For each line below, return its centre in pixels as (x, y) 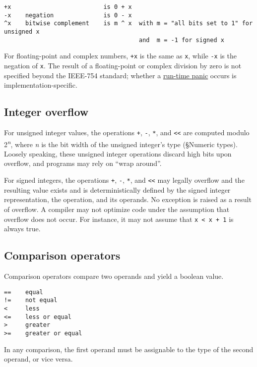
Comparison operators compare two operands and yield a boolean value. (114, 276)
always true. (22, 229)
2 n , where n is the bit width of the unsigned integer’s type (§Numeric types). (121, 143)
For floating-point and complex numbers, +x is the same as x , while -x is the (120, 56)
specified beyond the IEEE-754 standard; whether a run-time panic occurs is (120, 75)
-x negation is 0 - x (68, 15)
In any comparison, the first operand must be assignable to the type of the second (129, 349)
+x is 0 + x (68, 7)
